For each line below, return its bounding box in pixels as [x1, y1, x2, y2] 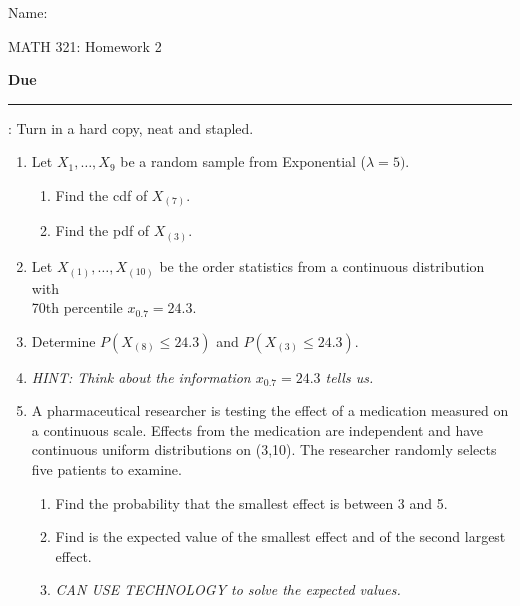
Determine [31, 330, 96, 351]
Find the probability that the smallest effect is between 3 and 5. [55, 492, 448, 513]
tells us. [325, 366, 374, 387]
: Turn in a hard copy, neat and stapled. [8, 117, 254, 138]
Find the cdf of [55, 184, 148, 205]
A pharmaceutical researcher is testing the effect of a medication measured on [31, 400, 509, 421]
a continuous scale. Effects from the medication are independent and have [31, 419, 484, 440]
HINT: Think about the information [31, 366, 251, 387]
